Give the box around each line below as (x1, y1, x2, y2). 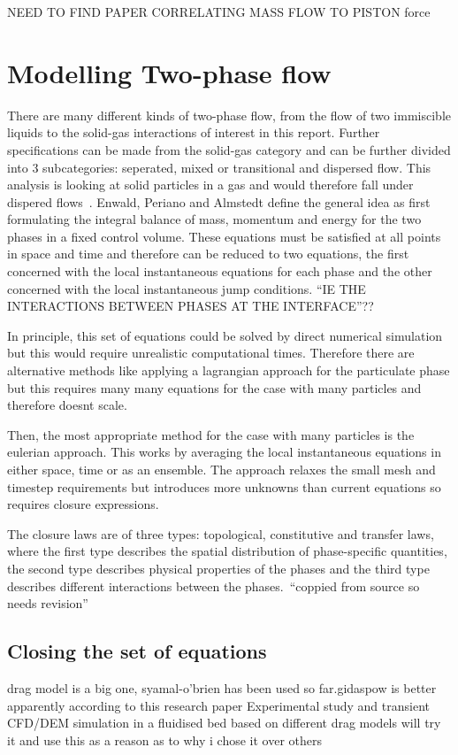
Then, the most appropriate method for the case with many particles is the (7, 425, 415, 443)
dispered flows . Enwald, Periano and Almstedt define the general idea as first (7, 192, 431, 211)
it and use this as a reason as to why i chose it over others (7, 730, 323, 749)
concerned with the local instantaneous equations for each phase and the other (7, 262, 432, 281)
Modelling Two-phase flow (7, 54, 332, 90)
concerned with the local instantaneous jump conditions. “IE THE (7, 279, 366, 297)
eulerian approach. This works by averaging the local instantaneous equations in (7, 443, 441, 461)
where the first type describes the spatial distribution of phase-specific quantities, (7, 542, 447, 560)
